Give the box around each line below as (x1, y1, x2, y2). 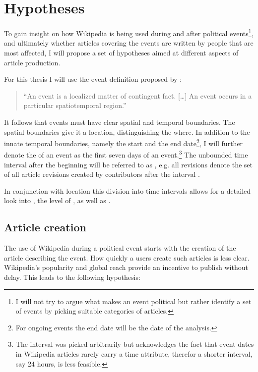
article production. (4, 57, 61, 67)
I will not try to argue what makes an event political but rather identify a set (15, 296, 252, 306)
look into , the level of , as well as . (4, 195, 111, 206)
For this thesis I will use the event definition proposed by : (4, 74, 182, 84)
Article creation (4, 219, 86, 235)
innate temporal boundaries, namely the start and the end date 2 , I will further (4, 137, 243, 148)
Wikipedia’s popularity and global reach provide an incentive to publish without (4, 262, 248, 272)
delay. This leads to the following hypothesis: (4, 271, 140, 282)
